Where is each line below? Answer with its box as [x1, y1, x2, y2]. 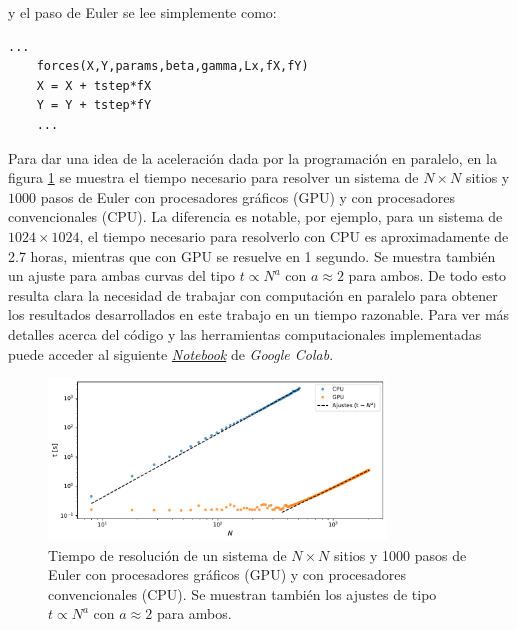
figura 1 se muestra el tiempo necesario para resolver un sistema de [8, 167, 419, 188]
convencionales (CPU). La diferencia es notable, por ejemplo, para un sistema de [8, 206, 503, 227]
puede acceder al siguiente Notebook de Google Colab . [8, 343, 334, 364]
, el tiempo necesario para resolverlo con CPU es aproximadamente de [79, 225, 509, 246]
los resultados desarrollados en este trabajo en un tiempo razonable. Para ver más [8, 304, 510, 325]
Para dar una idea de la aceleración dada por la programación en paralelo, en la [8, 147, 497, 168]
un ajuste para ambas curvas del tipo [8, 265, 236, 286]
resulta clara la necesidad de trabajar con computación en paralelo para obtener [8, 284, 498, 305]
